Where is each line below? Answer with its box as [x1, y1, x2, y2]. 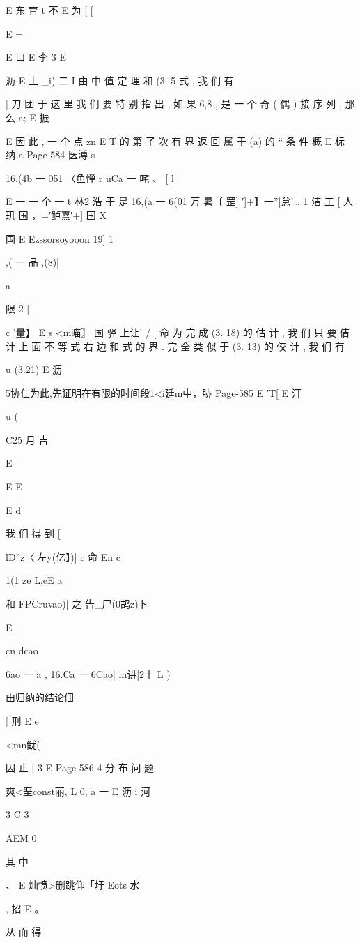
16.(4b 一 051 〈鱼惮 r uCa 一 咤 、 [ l [6, 170, 174, 185]
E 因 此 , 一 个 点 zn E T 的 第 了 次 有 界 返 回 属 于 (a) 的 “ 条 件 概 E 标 [6, 133, 345, 148]
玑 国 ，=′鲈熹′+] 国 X [6, 207, 107, 222]
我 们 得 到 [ [6, 526, 61, 541]
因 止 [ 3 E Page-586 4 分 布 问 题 [6, 760, 155, 775]
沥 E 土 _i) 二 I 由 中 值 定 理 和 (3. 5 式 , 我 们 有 [6, 73, 234, 87]
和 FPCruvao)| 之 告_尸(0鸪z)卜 [6, 596, 148, 611]
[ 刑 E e [6, 714, 39, 727]
